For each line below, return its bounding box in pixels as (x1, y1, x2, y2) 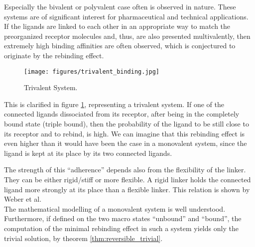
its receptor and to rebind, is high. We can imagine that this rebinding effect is (4, 128, 245, 138)
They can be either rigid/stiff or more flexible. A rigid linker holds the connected (4, 174, 251, 184)
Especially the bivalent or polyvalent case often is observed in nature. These (4, 1, 236, 11)
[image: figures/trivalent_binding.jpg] (24, 68, 160, 75)
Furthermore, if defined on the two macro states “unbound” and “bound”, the (4, 213, 242, 224)
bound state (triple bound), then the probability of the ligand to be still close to (4, 119, 249, 128)
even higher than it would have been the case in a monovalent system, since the (4, 138, 247, 148)
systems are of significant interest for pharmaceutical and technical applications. (4, 11, 249, 21)
